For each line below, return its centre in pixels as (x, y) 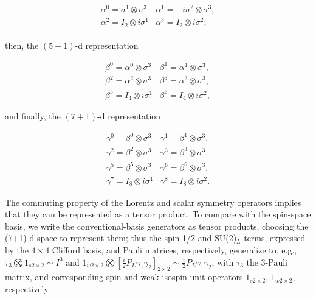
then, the (22, 45)
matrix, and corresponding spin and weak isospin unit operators (124, 277)
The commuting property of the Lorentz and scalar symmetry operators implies (153, 202)
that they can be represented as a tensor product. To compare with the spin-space (158, 214)
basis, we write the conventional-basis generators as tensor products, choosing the (157, 226)
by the (17, 250)
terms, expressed (275, 238)
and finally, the (33, 116)
